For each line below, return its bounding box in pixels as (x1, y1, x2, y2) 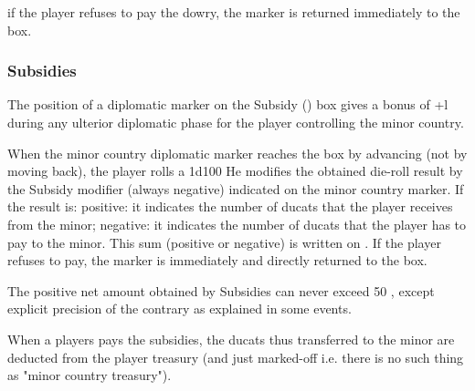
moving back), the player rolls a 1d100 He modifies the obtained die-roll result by (7, 161, 463, 180)
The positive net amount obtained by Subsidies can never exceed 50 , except (7, 281, 435, 300)
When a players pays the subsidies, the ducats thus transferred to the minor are (7, 329, 455, 348)
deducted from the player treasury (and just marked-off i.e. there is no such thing (7, 347, 464, 366)
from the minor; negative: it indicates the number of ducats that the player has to (7, 214, 467, 233)
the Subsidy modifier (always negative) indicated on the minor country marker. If (7, 179, 464, 198)
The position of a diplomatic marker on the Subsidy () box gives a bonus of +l (7, 95, 449, 114)
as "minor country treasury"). (7, 365, 172, 385)
